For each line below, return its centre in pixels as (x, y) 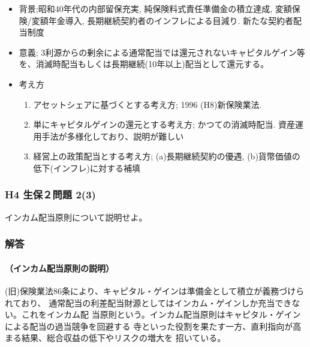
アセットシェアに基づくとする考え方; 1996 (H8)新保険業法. (148, 104)
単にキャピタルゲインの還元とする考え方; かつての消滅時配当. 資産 (164, 124)
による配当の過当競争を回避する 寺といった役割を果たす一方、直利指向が (149, 326)
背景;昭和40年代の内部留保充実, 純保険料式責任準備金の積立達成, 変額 (155, 8)
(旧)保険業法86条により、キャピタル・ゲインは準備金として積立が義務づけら (155, 290)
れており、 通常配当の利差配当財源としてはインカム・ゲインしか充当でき (148, 302)
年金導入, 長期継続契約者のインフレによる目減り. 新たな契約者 (171, 20)
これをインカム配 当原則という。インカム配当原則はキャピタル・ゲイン (161, 314)
